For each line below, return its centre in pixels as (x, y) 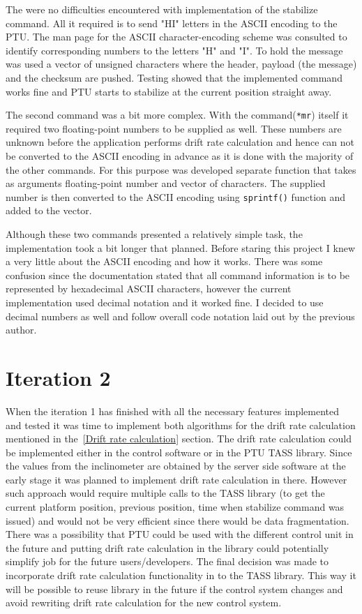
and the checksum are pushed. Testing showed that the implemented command (174, 77)
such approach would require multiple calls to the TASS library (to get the (165, 493)
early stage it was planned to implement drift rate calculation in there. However (176, 479)
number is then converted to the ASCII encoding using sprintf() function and (176, 196)
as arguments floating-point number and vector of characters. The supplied (166, 183)
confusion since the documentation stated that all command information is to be (178, 275)
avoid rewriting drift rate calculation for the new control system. (144, 602)
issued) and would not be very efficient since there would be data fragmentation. (178, 520)
